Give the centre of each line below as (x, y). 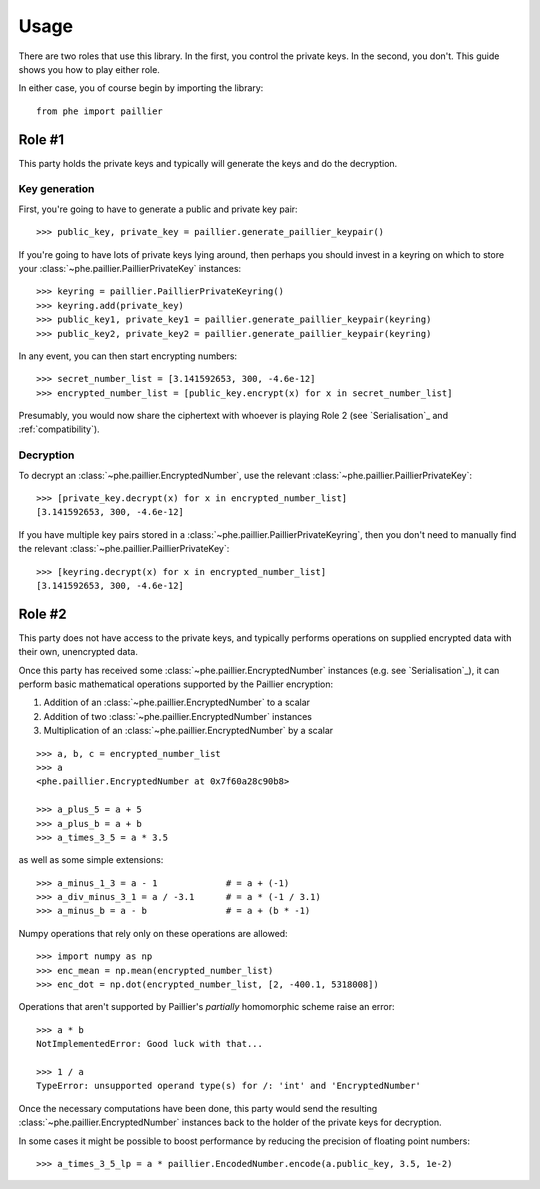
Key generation (56, 189)
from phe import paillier (100, 111)
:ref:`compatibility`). (59, 429)
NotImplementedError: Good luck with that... (150, 1044)
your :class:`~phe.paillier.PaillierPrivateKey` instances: (130, 268)
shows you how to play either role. (89, 69)
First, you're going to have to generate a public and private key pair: (158, 209)
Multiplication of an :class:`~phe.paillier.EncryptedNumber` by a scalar (188, 731)
